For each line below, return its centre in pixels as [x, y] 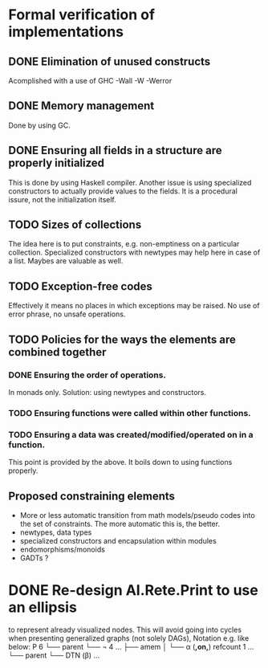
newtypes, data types [56, 532]
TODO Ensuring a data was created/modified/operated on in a [131, 434]
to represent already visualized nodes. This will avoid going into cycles [125, 629]
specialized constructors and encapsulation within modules [118, 540]
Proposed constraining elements [91, 496]
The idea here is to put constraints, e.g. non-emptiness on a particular [124, 244]
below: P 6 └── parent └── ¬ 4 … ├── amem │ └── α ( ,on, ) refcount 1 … [131, 646]
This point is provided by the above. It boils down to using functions [120, 462]
